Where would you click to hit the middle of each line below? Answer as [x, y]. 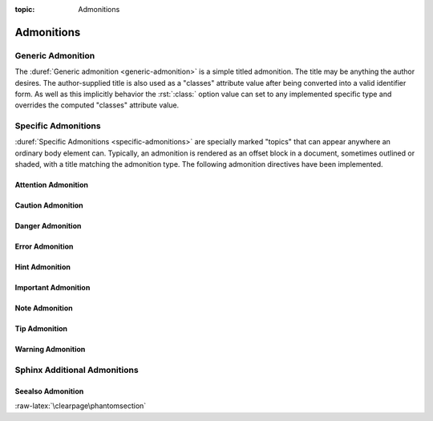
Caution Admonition [49, 205]
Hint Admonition [43, 267]
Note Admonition [44, 308]
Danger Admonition [48, 226]
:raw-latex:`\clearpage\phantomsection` [81, 406]
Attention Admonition [51, 185]
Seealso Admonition [49, 391]
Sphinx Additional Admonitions [77, 370]
